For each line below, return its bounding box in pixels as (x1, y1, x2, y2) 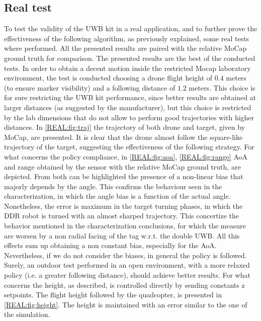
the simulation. (4, 309, 50, 319)
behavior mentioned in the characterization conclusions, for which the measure (4, 220, 246, 231)
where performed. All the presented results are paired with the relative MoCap (4, 43, 247, 53)
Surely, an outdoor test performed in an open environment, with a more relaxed (4, 260, 250, 270)
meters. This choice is (189, 82, 255, 93)
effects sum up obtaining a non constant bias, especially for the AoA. (4, 240, 217, 251)
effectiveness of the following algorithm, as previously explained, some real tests (4, 33, 249, 43)
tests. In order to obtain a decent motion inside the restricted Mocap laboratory (4, 62, 251, 73)
